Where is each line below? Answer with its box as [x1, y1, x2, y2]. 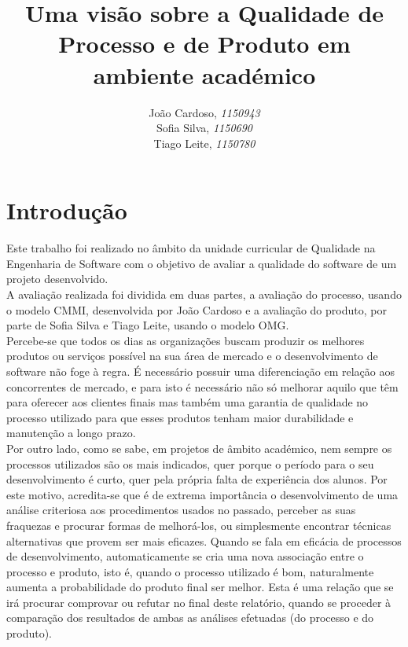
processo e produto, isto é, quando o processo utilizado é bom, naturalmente [6, 563, 374, 579]
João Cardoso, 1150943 [149, 104, 260, 120]
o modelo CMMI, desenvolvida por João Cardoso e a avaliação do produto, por [6, 301, 387, 318]
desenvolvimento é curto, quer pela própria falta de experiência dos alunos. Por [6, 471, 388, 487]
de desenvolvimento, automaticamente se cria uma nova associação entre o [6, 548, 364, 564]
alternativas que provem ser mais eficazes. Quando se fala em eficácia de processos [6, 532, 402, 549]
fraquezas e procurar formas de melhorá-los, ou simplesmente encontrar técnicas [6, 516, 391, 533]
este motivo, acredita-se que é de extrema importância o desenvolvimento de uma [6, 486, 399, 502]
